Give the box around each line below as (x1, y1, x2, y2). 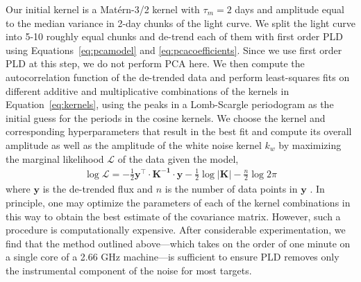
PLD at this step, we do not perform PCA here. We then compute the (6, 56, 305, 71)
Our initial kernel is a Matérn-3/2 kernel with (6, 2, 200, 16)
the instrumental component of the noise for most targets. (6, 263, 252, 278)
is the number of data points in (165, 182, 298, 196)
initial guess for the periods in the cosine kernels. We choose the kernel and (6, 110, 326, 125)
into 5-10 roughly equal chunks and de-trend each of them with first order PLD (6, 29, 343, 44)
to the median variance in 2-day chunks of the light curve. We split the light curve (6, 15, 355, 30)
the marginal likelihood (6, 151, 104, 166)
